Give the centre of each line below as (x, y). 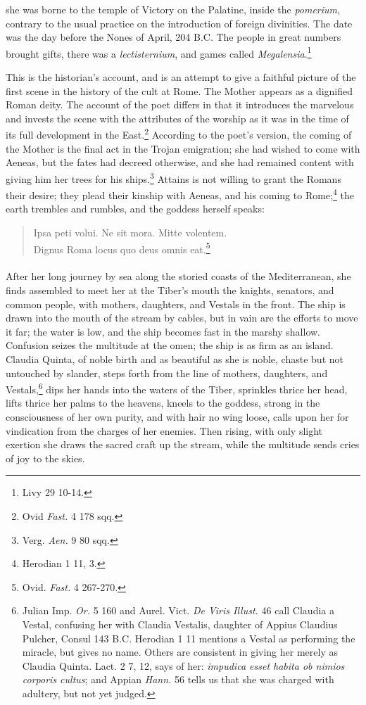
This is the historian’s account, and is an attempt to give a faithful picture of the (181, 77)
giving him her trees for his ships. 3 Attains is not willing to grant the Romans (173, 177)
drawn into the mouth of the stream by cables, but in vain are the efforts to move (182, 318)
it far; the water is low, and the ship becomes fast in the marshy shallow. (163, 331)
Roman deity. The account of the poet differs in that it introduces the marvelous (180, 104)
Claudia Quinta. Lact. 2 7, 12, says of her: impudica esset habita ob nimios (183, 665)
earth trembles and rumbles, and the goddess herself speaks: (135, 209)
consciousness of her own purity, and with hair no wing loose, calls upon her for (177, 416)
